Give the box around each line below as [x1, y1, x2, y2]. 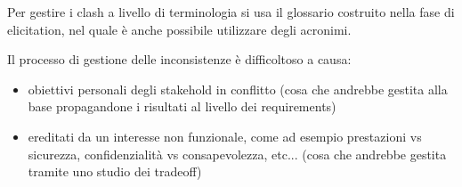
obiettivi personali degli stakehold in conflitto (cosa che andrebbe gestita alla [28, 79, 448, 98]
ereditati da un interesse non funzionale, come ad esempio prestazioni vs [28, 126, 422, 145]
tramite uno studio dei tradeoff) [28, 162, 202, 181]
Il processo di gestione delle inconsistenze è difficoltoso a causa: [7, 50, 352, 69]
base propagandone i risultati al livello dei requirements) [28, 97, 336, 116]
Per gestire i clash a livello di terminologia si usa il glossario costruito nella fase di [7, 3, 455, 20]
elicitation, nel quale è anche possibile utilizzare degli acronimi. [7, 20, 352, 38]
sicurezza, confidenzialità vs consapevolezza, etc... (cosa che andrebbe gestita [28, 144, 447, 163]
